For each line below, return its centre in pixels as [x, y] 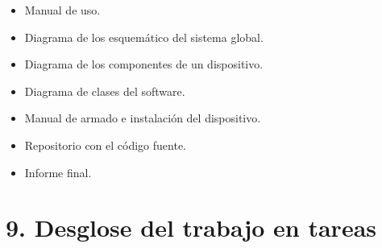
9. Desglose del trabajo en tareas [191, 227]
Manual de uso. [62, 10]
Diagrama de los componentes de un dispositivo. [144, 64]
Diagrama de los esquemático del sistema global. [144, 37]
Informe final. [58, 172]
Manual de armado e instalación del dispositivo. [143, 118]
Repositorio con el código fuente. [105, 145]
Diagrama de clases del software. [105, 91]
